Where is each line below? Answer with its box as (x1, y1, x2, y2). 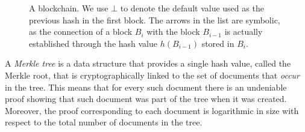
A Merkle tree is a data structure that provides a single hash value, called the (5, 57, 291, 70)
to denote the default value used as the (120, 2, 264, 14)
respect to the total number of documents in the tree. (5, 116, 203, 128)
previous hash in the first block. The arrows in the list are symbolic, (29, 13, 280, 26)
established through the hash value (29, 37, 158, 49)
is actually (224, 25, 263, 38)
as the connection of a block (29, 25, 133, 38)
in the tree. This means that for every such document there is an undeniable (5, 80, 287, 93)
